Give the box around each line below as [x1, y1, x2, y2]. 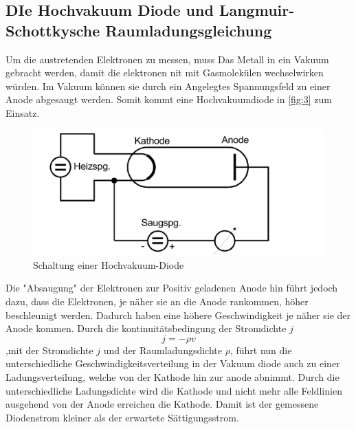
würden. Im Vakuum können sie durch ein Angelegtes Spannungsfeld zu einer [5, 78, 331, 93]
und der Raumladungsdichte [103, 342, 222, 357]
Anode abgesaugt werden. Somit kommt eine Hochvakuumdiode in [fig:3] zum [5, 92, 332, 107]
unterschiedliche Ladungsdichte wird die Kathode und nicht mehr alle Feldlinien [5, 383, 342, 397]
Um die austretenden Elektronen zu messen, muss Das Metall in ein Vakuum [5, 52, 329, 66]
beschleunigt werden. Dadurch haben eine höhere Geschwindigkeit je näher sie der [5, 307, 351, 322]
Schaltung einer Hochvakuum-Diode [33, 257, 184, 272]
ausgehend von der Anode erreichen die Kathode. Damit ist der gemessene [5, 397, 319, 411]
